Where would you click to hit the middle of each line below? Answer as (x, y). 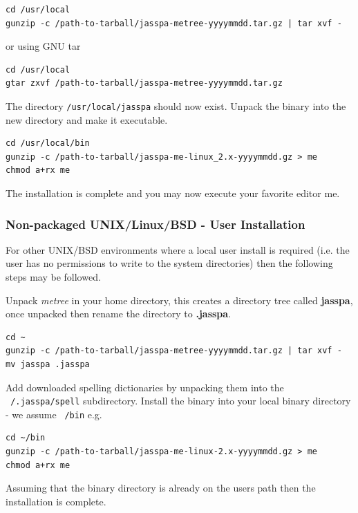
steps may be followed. (53, 277)
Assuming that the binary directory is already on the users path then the (161, 488)
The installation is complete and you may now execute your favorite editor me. (173, 193)
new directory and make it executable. (87, 119)
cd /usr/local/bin (48, 143)
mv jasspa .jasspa (48, 364)
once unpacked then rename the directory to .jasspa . (119, 314)
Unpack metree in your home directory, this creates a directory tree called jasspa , (179, 300)
